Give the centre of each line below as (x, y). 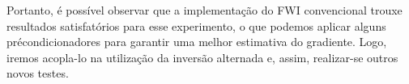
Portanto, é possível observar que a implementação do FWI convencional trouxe (204, 10)
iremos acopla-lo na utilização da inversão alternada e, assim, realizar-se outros (202, 57)
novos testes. (38, 73)
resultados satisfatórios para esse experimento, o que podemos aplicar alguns (196, 25)
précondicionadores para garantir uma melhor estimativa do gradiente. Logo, (197, 42)
